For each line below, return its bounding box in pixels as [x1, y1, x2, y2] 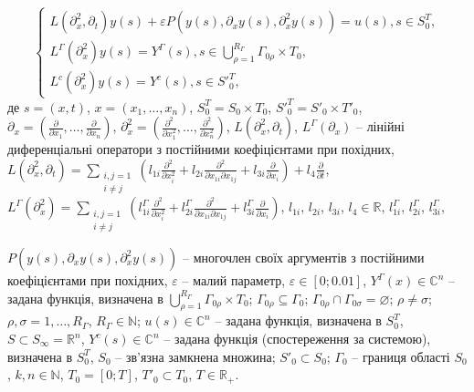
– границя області [352, 346, 450, 366]
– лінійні [355, 117, 405, 136]
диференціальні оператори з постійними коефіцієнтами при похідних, [7, 139, 395, 159]
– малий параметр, [182, 271, 286, 290]
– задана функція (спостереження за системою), [163, 329, 431, 347]
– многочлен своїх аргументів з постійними [183, 248, 425, 267]
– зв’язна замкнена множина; [115, 346, 276, 366]
